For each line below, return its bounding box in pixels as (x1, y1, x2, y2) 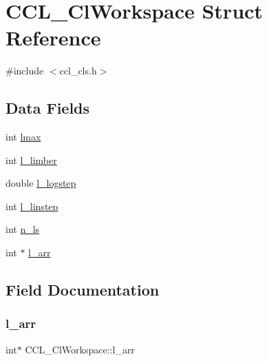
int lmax (6, 130, 41, 144)
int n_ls (6, 222, 40, 236)
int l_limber (6, 152, 57, 167)
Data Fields (6, 97, 90, 118)
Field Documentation (6, 279, 160, 300)
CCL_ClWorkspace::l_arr (25, 342, 135, 356)
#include (6, 63, 44, 78)
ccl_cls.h (59, 63, 97, 78)
